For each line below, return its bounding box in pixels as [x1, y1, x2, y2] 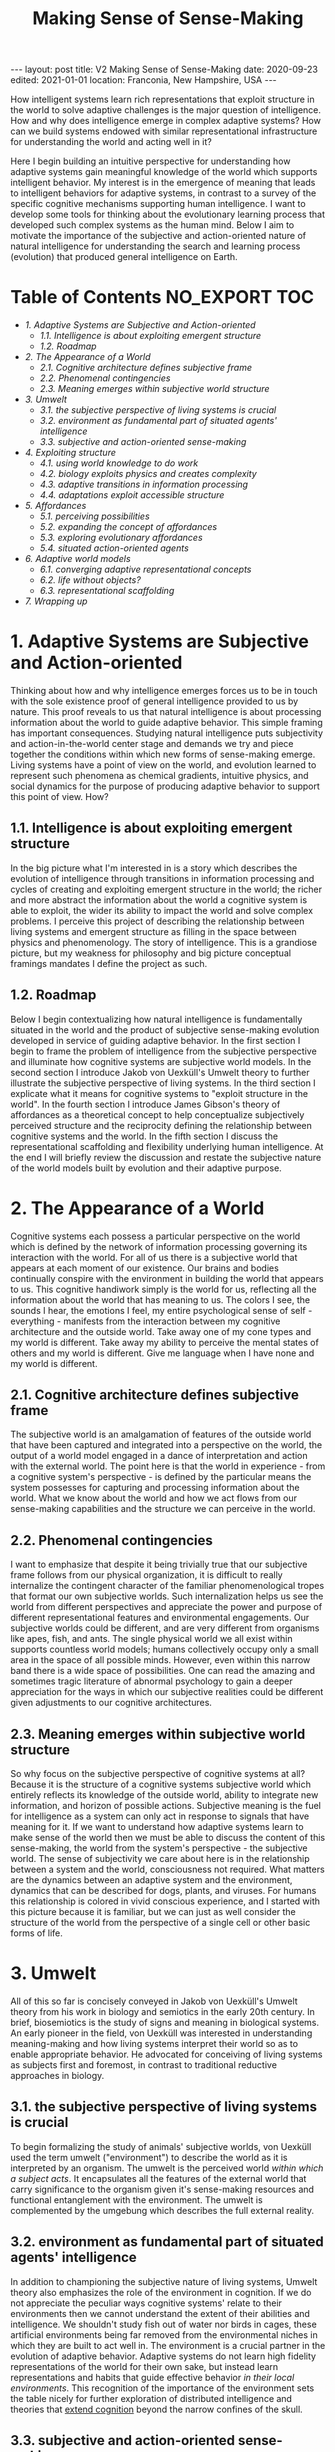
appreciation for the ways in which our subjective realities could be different [10, 1686, 324, 1698]
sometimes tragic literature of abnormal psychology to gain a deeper [10, 1675, 293, 1687]
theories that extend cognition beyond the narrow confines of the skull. [10, 2403, 303, 2415]
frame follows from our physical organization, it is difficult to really [10, 1569, 283, 1581]
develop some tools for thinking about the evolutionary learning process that [10, 208, 325, 221]
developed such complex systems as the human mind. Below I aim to [10, 219, 295, 231]
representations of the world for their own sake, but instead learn [10, 2360, 279, 2372]
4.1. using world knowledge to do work [39, 457, 199, 469]
